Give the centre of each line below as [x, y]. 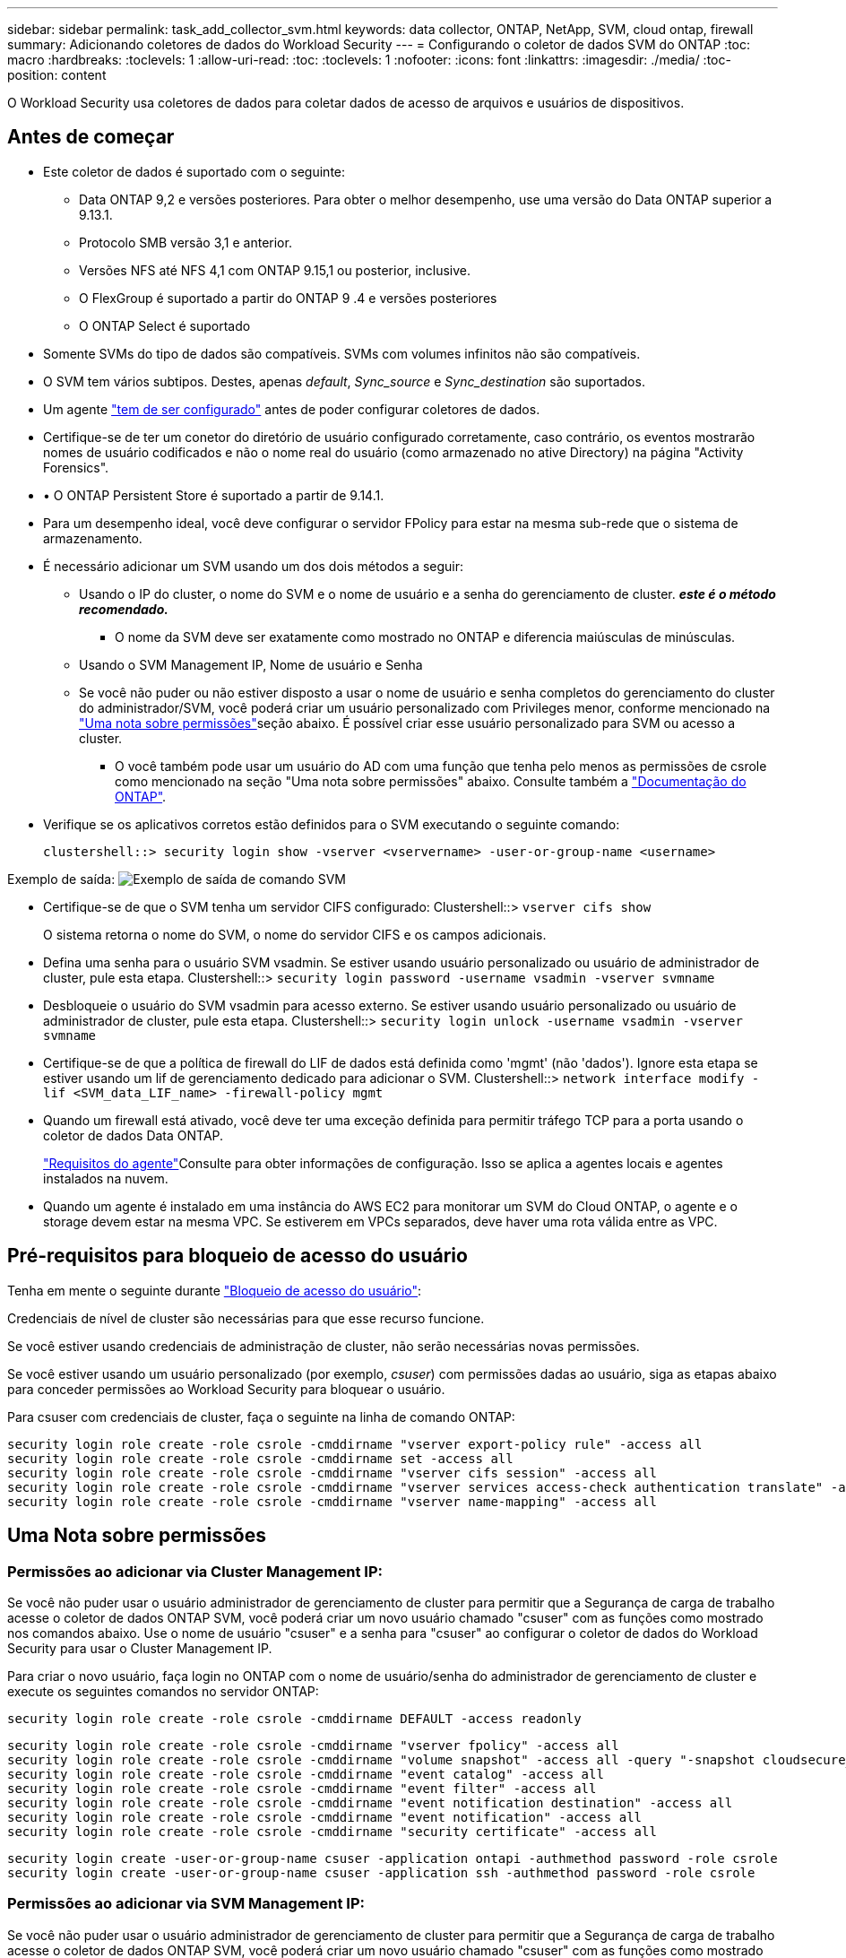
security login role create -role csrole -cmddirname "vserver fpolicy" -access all [313, 1745]
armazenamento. [93, 538]
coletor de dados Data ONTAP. [134, 1135]
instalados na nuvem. [106, 1178]
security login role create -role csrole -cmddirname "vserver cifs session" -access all [332, 1473]
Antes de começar [91, 137]
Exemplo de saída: [61, 879]
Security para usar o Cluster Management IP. [140, 1648]
